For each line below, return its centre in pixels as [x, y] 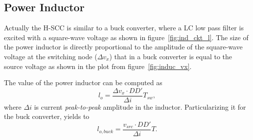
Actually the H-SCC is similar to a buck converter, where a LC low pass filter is [124, 28]
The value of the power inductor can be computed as [83, 82]
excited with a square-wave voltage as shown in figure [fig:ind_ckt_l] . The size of [126, 37]
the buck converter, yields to [47, 116]
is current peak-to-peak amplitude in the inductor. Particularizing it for [140, 106]
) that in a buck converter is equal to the [171, 56]
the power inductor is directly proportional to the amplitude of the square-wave [123, 47]
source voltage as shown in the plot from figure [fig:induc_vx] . [98, 66]
